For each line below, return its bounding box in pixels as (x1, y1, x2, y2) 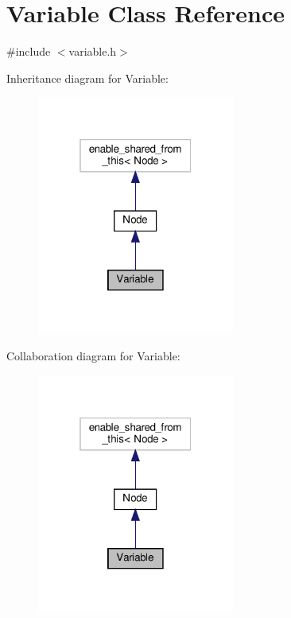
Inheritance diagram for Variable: (6, 69, 169, 86)
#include (6, 43, 51, 60)
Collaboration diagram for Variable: (6, 347, 180, 363)
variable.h (68, 43, 117, 60)
